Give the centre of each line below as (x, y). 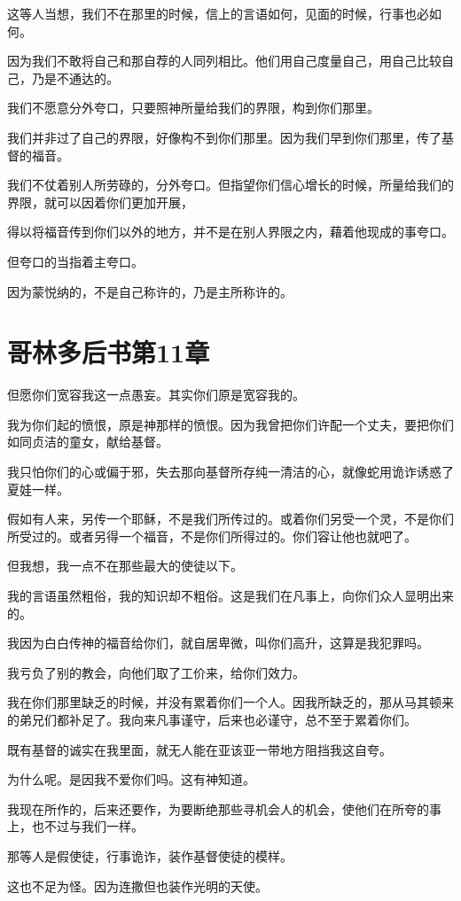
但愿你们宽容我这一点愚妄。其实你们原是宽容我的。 (156, 395)
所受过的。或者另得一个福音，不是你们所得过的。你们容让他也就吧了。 (212, 536)
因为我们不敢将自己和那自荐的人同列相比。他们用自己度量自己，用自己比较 (224, 61)
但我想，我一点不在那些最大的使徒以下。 (125, 566)
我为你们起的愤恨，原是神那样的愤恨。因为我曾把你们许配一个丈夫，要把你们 (230, 424)
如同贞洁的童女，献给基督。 (88, 442)
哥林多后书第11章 (109, 352)
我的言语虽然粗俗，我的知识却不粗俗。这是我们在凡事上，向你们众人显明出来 (230, 595)
